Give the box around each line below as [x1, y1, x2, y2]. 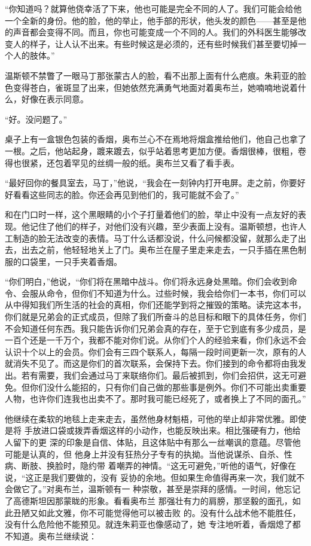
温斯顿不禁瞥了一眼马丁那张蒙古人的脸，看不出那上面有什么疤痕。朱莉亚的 [5, 69, 298, 81]
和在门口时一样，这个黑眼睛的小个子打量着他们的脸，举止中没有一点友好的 [5, 208, 298, 221]
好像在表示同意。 [21, 93, 89, 105]
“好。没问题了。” [5, 112, 68, 125]
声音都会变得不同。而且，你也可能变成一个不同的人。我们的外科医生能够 [13, 26, 298, 38]
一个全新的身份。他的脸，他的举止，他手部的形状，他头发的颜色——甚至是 [5, 14, 298, 26]
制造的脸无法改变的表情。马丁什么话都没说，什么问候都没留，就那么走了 [13, 231, 298, 244]
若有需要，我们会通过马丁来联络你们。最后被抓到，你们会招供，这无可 [21, 369, 298, 382]
